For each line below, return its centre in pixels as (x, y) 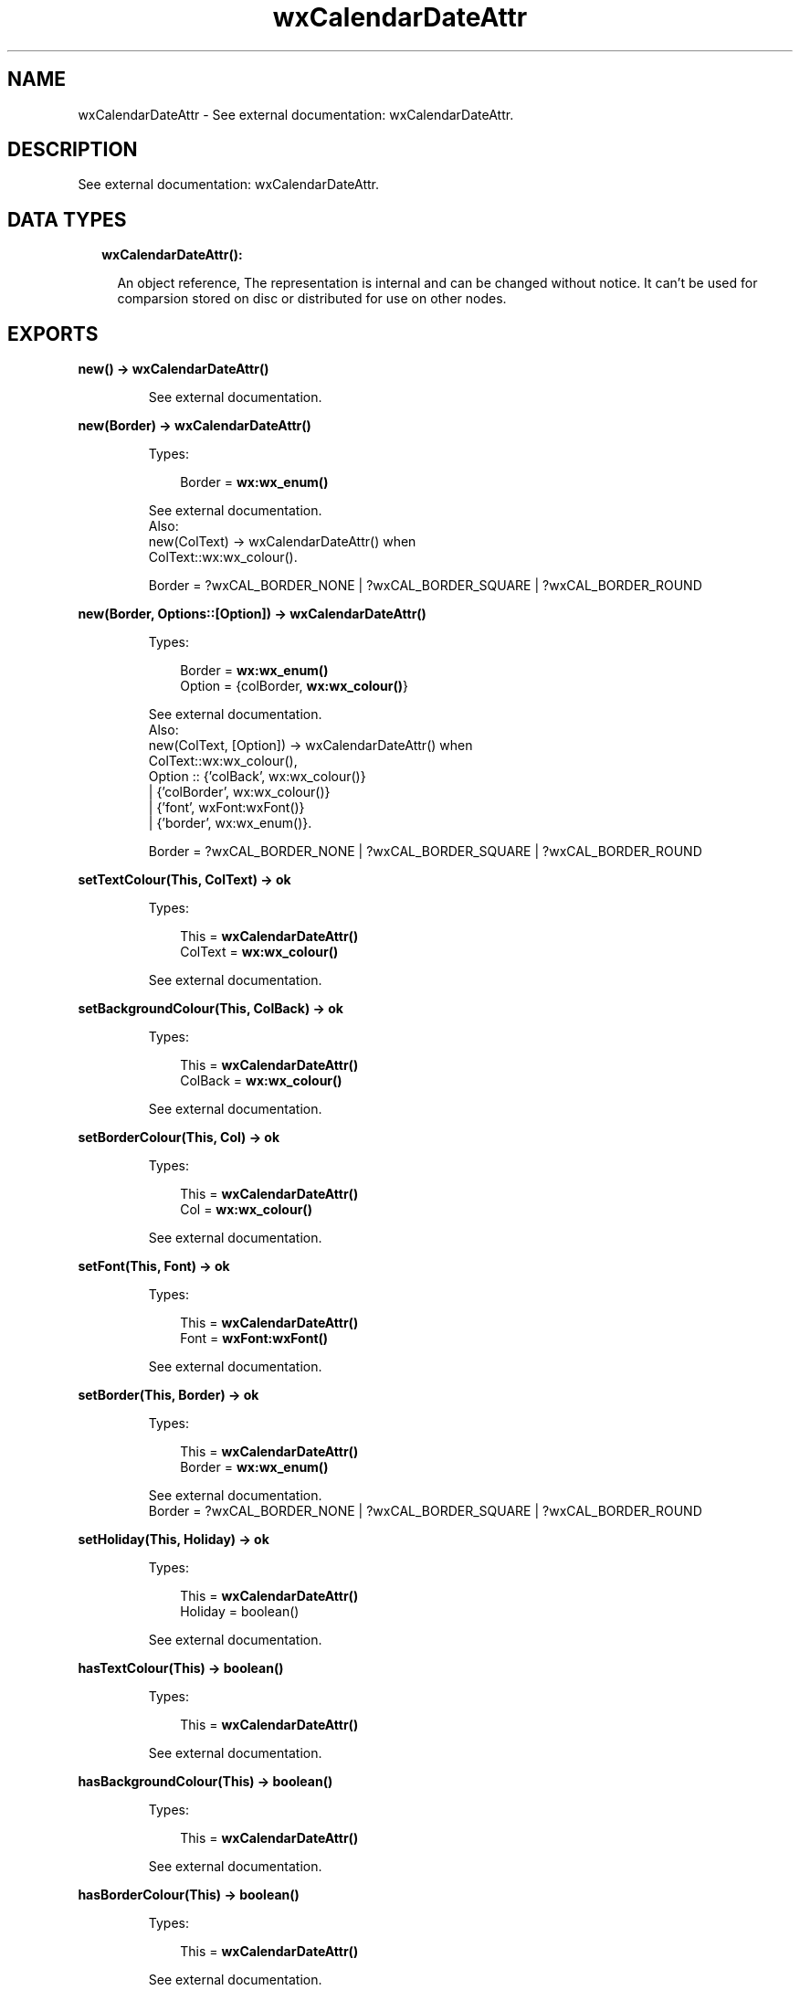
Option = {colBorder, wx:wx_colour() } (295, 686)
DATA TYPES (67, 219)
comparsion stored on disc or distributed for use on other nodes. (312, 299)
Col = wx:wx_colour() (246, 1210)
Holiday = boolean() (240, 1612)
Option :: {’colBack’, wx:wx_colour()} (257, 777)
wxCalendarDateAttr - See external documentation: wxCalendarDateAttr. (296, 114)
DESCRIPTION (73, 150)
